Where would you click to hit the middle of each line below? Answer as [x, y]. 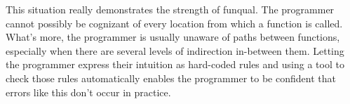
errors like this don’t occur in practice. [88, 92]
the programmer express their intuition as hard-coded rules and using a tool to [175, 64]
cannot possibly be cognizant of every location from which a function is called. [174, 23]
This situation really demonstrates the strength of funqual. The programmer [170, 9]
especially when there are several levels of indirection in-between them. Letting [175, 50]
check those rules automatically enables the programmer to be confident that [171, 78]
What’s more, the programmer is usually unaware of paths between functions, [173, 37]
